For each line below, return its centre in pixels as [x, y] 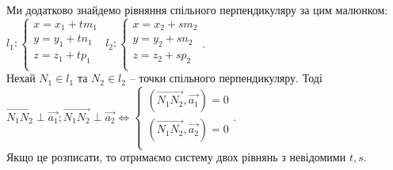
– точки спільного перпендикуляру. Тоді [226, 78]
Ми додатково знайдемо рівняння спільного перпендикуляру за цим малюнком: [197, 9]
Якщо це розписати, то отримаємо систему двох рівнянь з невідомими [176, 157]
